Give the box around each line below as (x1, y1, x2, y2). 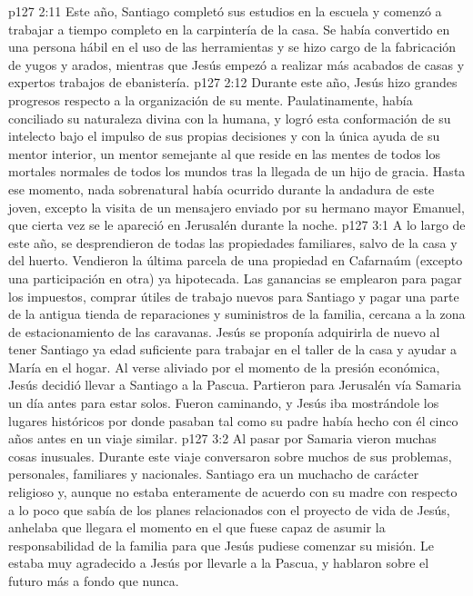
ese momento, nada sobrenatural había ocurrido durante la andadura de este (8, 179, 435, 198)
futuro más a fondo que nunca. (8, 571, 179, 590)
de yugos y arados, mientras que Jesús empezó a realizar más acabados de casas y (8, 55, 465, 74)
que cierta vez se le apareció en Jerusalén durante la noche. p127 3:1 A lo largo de (8, 215, 466, 234)
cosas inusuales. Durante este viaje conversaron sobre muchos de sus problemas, (8, 446, 452, 465)
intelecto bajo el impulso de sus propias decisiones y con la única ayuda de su (8, 126, 440, 145)
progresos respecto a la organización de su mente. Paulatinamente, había (8, 90, 413, 109)
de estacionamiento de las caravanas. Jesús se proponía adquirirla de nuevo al (8, 322, 440, 341)
